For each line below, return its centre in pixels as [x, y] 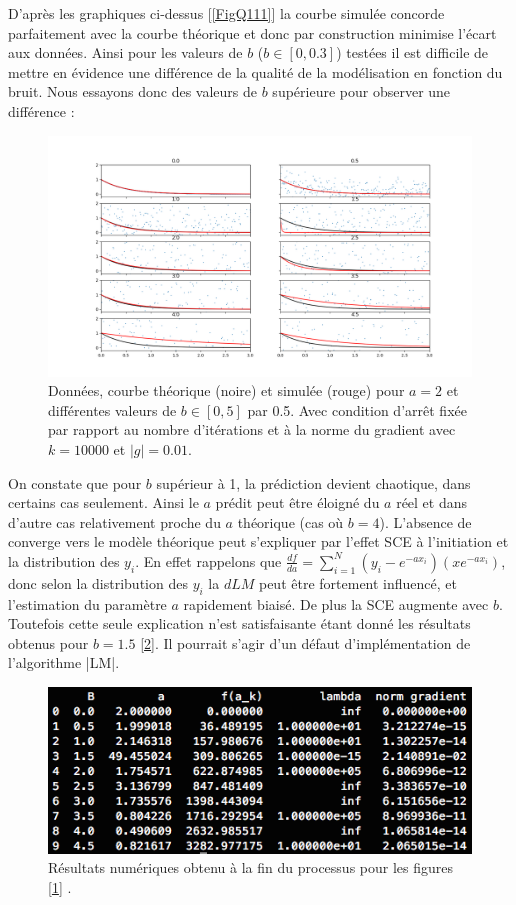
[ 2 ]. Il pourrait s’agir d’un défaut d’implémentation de [305, 642]
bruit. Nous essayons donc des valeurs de [133, 91]
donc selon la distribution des [98, 582]
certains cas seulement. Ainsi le [103, 502]
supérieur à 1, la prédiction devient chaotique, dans [313, 482]
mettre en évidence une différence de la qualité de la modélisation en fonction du [255, 71]
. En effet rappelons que [208, 560]
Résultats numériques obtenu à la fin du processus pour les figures [251, 867]
